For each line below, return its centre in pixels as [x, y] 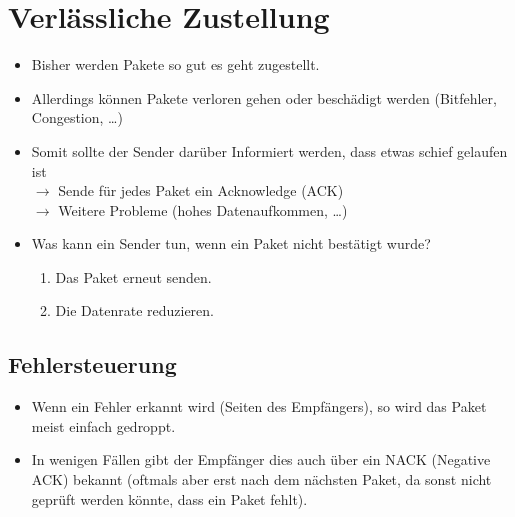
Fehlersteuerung [92, 364]
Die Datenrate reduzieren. [134, 310]
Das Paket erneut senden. [133, 276]
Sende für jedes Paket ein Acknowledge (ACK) [201, 190]
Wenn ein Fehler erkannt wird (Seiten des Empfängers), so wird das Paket [259, 406]
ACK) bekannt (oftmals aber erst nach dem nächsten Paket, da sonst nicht [261, 479]
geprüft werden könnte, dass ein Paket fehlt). [169, 498]
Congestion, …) [77, 117]
